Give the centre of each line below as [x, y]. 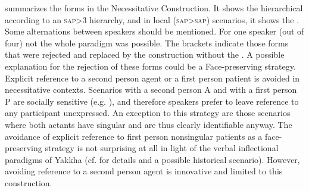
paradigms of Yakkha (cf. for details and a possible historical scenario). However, [152, 159]
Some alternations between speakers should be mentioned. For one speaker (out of [154, 31]
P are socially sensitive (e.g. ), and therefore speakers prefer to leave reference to [152, 101]
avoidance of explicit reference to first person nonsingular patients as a [134, 136]
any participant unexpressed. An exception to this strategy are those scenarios [148, 113]
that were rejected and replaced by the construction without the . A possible [145, 54]
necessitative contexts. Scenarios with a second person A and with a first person [151, 90]
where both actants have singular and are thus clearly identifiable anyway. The [149, 124]
